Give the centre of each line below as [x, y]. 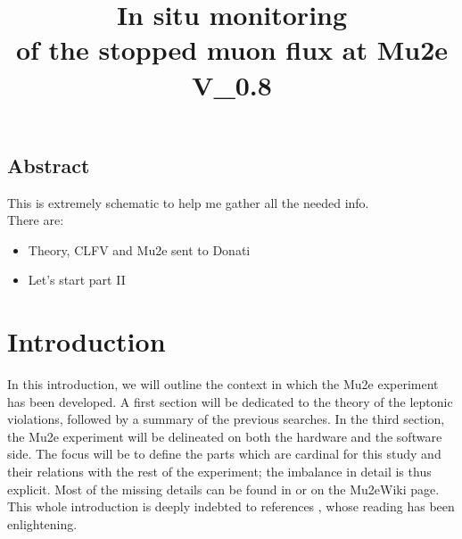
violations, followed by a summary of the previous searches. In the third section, [226, 419]
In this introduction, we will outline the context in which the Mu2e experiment [223, 384]
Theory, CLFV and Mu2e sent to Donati [139, 249]
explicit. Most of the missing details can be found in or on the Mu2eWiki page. [223, 489]
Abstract [49, 165]
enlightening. [42, 523]
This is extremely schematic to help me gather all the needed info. [188, 202]
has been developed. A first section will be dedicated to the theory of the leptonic [230, 401]
